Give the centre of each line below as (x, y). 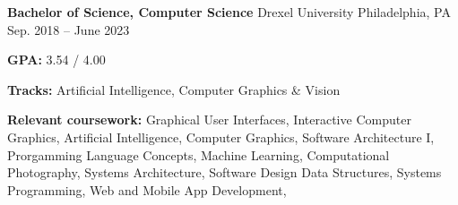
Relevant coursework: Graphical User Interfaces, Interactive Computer (209, 120)
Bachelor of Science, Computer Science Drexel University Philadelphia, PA (229, 12)
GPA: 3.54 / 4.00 (56, 60)
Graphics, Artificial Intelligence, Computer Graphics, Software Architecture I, (221, 137)
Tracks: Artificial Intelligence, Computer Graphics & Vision (174, 89)
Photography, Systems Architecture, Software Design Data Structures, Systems (225, 172)
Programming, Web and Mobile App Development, (147, 189)
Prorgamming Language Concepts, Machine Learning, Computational (199, 154)
